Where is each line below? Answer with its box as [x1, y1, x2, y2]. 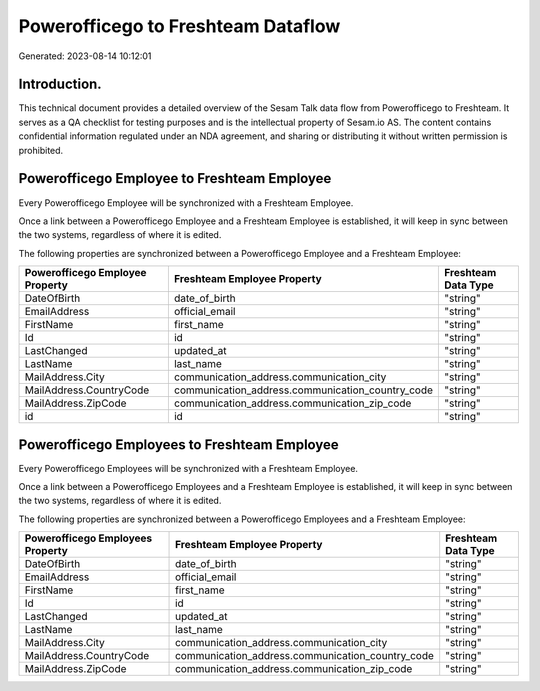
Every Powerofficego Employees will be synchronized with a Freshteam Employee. [18, 462, 359, 474]
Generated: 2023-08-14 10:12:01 [18, 50, 152, 62]
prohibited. [18, 144, 64, 156]
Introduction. [18, 76, 102, 93]
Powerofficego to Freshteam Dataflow [18, 15, 341, 37]
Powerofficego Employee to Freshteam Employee [18, 170, 332, 187]
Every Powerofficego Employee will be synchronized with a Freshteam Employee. [18, 196, 354, 209]
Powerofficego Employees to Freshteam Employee [18, 436, 339, 453]
